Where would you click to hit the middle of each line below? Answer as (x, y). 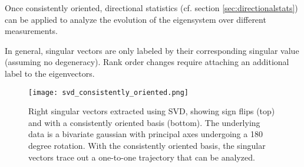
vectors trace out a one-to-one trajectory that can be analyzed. (142, 157)
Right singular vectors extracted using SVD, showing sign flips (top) (152, 111)
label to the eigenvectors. (50, 73)
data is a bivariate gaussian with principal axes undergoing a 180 (146, 134)
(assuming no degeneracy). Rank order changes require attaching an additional (147, 62)
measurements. (32, 31)
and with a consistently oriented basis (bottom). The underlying (144, 122)
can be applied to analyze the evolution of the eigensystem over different (136, 19)
